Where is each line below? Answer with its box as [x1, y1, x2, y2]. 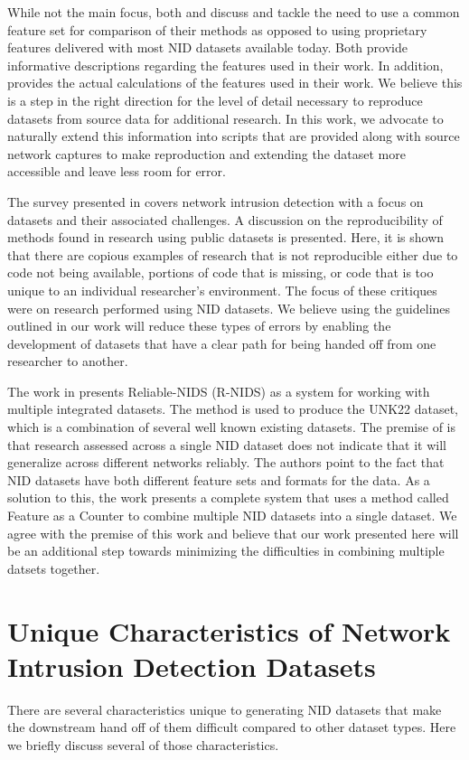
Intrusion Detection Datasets [7, 647, 376, 684]
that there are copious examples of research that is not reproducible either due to [7, 245, 458, 264]
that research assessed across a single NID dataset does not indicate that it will [7, 435, 446, 454]
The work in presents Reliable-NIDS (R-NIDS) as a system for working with [7, 381, 430, 400]
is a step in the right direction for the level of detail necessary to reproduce [7, 90, 423, 109]
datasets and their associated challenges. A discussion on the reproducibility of [7, 210, 443, 229]
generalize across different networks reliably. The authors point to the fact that [7, 453, 445, 472]
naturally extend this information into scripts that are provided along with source [7, 127, 460, 145]
